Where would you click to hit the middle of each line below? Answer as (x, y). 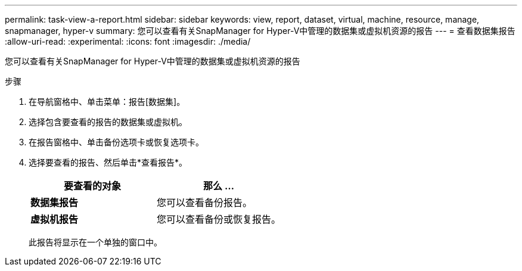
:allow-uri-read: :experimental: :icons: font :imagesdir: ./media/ (128, 41)
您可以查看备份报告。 (205, 203)
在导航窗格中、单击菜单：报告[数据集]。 (107, 102)
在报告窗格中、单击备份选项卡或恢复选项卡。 (116, 142)
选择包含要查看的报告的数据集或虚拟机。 (108, 122)
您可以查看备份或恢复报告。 (219, 219)
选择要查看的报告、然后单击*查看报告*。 (108, 162)
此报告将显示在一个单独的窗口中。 (95, 242)
